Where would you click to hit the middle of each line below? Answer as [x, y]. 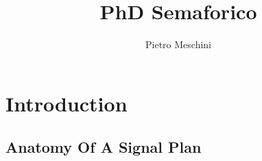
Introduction [67, 103]
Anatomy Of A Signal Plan [104, 147]
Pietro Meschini [178, 44]
